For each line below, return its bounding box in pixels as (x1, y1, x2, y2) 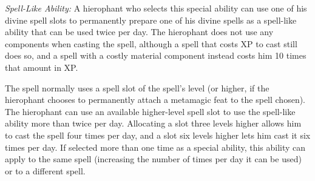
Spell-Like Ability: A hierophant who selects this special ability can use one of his (5, 2, 307, 14)
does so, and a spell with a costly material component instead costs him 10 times (5, 49, 307, 62)
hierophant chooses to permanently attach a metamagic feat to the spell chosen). (5, 93, 306, 106)
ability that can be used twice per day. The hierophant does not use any (5, 25, 274, 38)
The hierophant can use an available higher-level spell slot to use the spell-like (5, 105, 296, 117)
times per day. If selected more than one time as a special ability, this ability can (5, 140, 306, 153)
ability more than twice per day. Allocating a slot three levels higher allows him (5, 117, 302, 130)
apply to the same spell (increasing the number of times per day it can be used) (5, 153, 302, 165)
